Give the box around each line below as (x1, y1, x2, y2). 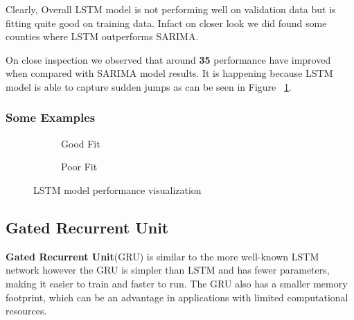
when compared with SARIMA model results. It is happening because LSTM (6, 66, 333, 80)
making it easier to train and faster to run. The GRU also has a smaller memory (6, 276, 348, 290)
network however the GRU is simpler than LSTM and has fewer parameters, (6, 263, 330, 277)
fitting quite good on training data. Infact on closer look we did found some (6, 15, 327, 30)
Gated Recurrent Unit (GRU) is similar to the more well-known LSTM (6, 249, 319, 263)
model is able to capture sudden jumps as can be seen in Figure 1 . (6, 79, 292, 94)
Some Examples (6, 109, 96, 126)
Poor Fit (61, 159, 98, 174)
